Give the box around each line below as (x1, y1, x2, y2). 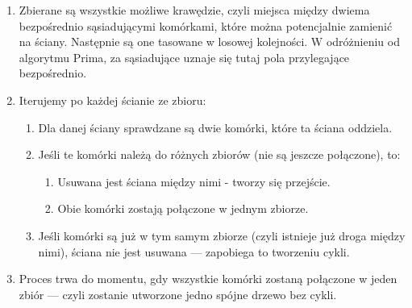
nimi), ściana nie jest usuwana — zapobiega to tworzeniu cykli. (38, 243, 350, 260)
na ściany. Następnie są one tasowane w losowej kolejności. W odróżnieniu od (19, 33, 400, 50)
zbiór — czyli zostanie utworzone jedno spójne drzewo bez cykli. (19, 285, 337, 302)
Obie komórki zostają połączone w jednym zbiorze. (57, 200, 309, 217)
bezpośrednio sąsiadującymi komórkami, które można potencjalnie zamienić (19, 17, 393, 34)
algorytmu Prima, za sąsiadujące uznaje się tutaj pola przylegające (19, 48, 350, 65)
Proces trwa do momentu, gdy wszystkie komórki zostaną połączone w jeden (19, 270, 397, 287)
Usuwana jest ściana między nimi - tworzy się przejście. (57, 173, 331, 189)
